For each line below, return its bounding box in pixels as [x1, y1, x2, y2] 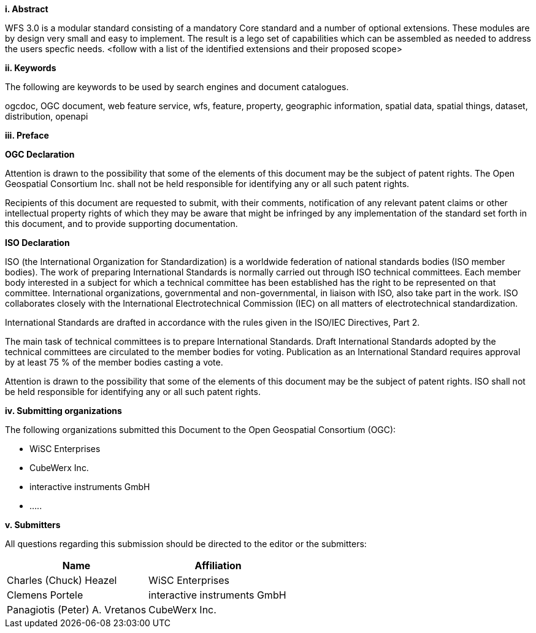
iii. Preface [5, 130, 49, 140]
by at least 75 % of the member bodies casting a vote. [5, 357, 223, 367]
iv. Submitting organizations [5, 405, 122, 416]
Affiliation [194, 559, 242, 572]
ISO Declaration [5, 237, 70, 248]
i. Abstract [5, 4, 48, 14]
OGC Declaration [5, 149, 75, 159]
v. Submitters [5, 520, 61, 530]
